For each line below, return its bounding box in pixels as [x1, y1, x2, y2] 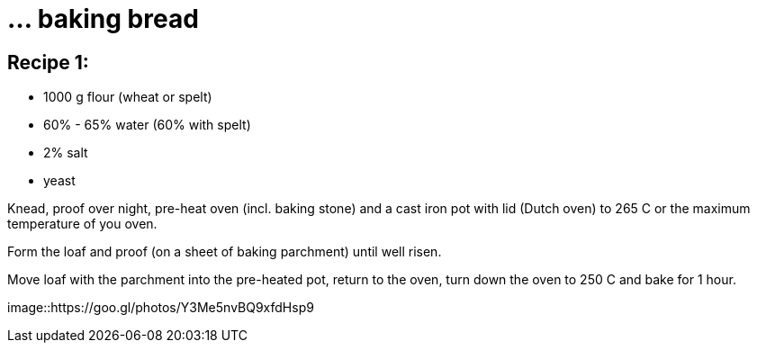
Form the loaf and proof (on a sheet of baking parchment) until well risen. [7, 244, 442, 260]
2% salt [43, 145, 88, 161]
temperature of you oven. [7, 216, 158, 232]
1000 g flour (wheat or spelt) [43, 89, 212, 105]
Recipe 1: [7, 50, 89, 74]
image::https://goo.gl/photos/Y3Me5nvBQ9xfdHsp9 [7, 300, 314, 316]
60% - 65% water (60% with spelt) [43, 117, 251, 133]
